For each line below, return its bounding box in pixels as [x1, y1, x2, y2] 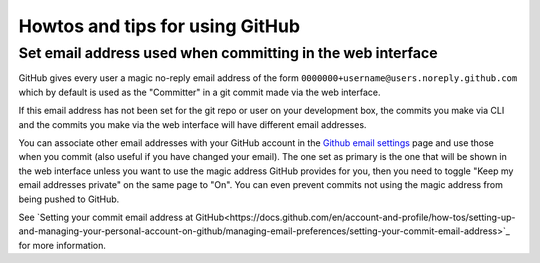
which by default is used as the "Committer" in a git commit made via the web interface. [18, 86, 381, 98]
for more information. [18, 239, 107, 251]
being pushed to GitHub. [18, 193, 120, 205]
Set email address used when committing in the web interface [18, 44, 438, 62]
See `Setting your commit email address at [18, 211, 194, 223]
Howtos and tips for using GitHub [18, 15, 300, 37]
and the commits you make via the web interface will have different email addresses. [18, 118, 367, 130]
